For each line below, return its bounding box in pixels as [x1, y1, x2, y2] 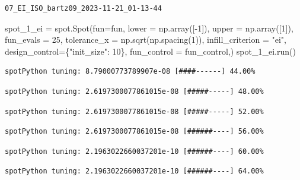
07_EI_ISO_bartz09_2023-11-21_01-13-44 [5, 4, 162, 12]
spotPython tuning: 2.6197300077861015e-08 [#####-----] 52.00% [5, 107, 264, 116]
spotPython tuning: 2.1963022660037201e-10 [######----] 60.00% [5, 147, 264, 156]
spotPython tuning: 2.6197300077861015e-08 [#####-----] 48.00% [5, 87, 264, 96]
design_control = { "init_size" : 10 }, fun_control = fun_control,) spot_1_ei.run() [5, 45, 296, 57]
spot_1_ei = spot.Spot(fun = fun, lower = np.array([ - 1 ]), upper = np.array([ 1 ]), [5, 21, 293, 34]
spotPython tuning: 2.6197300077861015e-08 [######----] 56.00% [5, 127, 264, 136]
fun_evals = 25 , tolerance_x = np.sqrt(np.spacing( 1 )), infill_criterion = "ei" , [5, 33, 287, 46]
